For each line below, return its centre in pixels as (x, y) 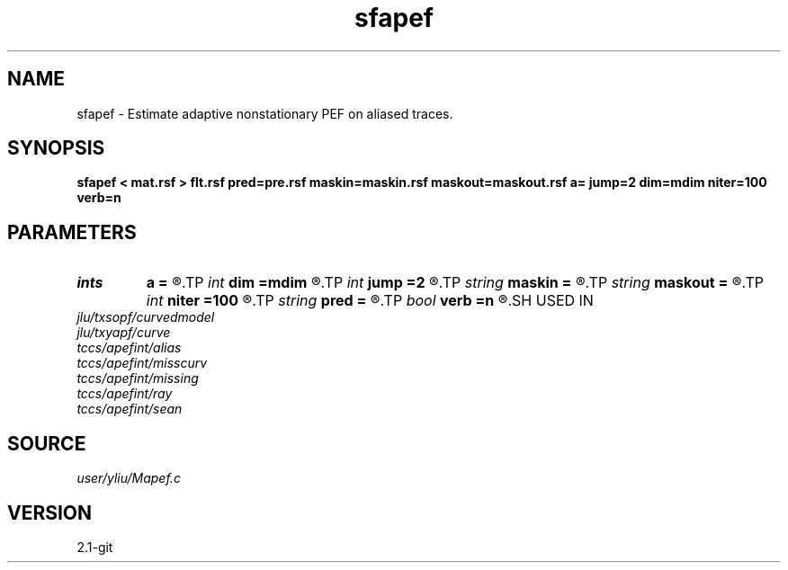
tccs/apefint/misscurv (142, 363)
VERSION (50, 512)
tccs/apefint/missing (138, 379)
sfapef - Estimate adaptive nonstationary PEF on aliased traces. (265, 113)
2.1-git (95, 547)
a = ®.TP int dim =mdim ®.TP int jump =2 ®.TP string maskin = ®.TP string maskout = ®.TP (455, 283)
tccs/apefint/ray (125, 394)
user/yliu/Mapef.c (129, 478)
